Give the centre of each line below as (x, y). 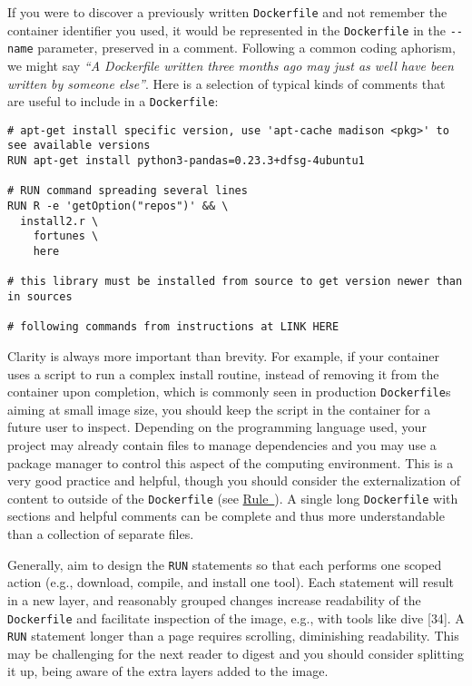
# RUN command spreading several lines (128, 191)
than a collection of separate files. (101, 534)
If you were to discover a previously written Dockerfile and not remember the (227, 12)
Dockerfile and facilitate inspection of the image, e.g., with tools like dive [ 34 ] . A (236, 617)
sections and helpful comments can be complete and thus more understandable (226, 516)
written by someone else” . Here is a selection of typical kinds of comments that (226, 83)
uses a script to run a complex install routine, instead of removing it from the (223, 373)
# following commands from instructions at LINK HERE (173, 327)
